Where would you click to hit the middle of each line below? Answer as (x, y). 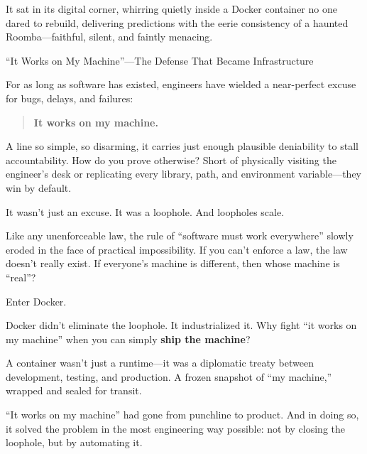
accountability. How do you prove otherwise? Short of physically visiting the (171, 160)
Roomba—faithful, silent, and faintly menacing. (109, 37)
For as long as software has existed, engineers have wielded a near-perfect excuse (181, 84)
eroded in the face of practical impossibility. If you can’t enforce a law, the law (177, 249)
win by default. (39, 187)
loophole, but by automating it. (74, 442)
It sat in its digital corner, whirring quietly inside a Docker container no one (171, 9)
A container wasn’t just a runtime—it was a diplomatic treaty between (160, 363)
